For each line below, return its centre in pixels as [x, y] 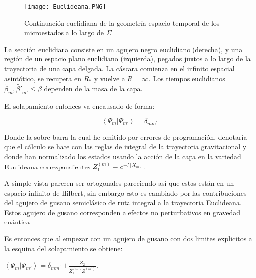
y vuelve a [109, 78]
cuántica [17, 222]
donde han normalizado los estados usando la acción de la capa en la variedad [123, 156]
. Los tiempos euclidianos [187, 78]
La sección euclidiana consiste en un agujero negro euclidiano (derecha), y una [124, 49]
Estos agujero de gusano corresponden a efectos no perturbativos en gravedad [122, 212]
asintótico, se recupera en [43, 78]
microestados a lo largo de [64, 32]
